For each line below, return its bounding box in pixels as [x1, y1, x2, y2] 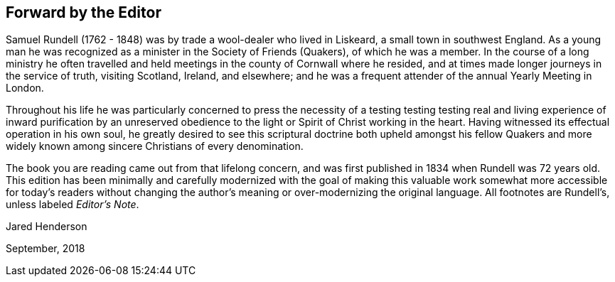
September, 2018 [6, 242, 85, 255]
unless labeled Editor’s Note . [6, 198, 139, 211]
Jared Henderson [6, 220, 87, 233]
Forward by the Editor [6, 4, 161, 21]
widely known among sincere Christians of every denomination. [6, 140, 304, 153]
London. [6, 82, 44, 94]
